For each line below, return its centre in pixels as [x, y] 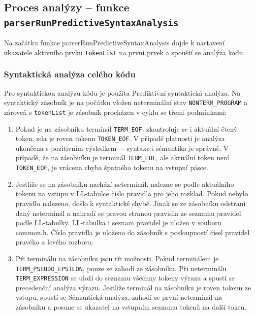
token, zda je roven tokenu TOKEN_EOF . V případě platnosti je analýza [120, 138]
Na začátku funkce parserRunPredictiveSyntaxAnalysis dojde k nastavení [114, 43]
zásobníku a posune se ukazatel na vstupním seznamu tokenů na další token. [131, 307]
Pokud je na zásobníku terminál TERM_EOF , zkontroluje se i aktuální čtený [126, 128]
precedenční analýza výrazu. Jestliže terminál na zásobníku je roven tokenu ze [133, 287]
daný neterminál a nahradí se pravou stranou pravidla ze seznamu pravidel [128, 213]
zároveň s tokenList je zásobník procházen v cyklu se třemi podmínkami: [115, 112]
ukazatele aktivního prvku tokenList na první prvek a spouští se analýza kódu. [125, 52]
